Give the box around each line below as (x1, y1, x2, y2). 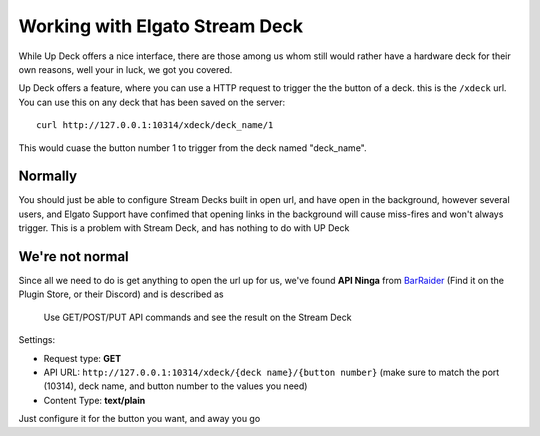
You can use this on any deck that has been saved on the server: (18, 96, 286, 108)
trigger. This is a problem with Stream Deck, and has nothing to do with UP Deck (18, 222, 350, 234)
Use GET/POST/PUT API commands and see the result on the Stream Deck (43, 311, 352, 323)
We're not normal (18, 248, 129, 265)
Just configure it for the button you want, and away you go (18, 413, 261, 425)
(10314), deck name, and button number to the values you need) (43, 380, 308, 392)
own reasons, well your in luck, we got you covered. (18, 63, 233, 75)
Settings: (18, 334, 55, 346)
